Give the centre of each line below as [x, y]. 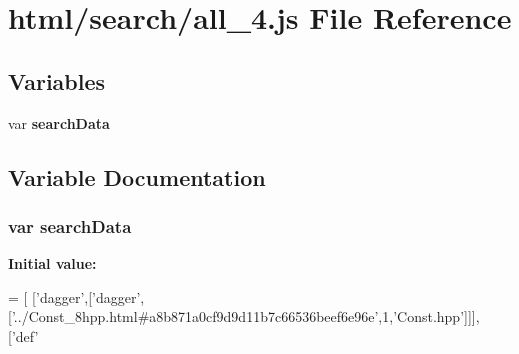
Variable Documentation [137, 176]
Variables [57, 80]
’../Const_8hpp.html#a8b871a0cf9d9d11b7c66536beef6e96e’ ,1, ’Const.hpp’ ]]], [245, 316]
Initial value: [52, 263]
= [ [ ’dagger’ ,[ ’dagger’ [74, 296]
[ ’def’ [23, 335]
